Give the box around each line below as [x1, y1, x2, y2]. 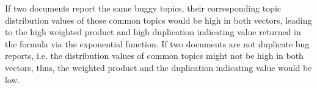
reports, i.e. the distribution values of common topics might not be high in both [5, 49, 304, 62]
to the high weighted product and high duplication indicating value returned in [5, 25, 301, 38]
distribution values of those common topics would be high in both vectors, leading [5, 13, 312, 26]
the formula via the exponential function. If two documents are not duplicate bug [5, 37, 310, 50]
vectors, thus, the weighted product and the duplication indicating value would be [5, 61, 312, 73]
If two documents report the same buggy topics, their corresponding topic [5, 2, 282, 14]
